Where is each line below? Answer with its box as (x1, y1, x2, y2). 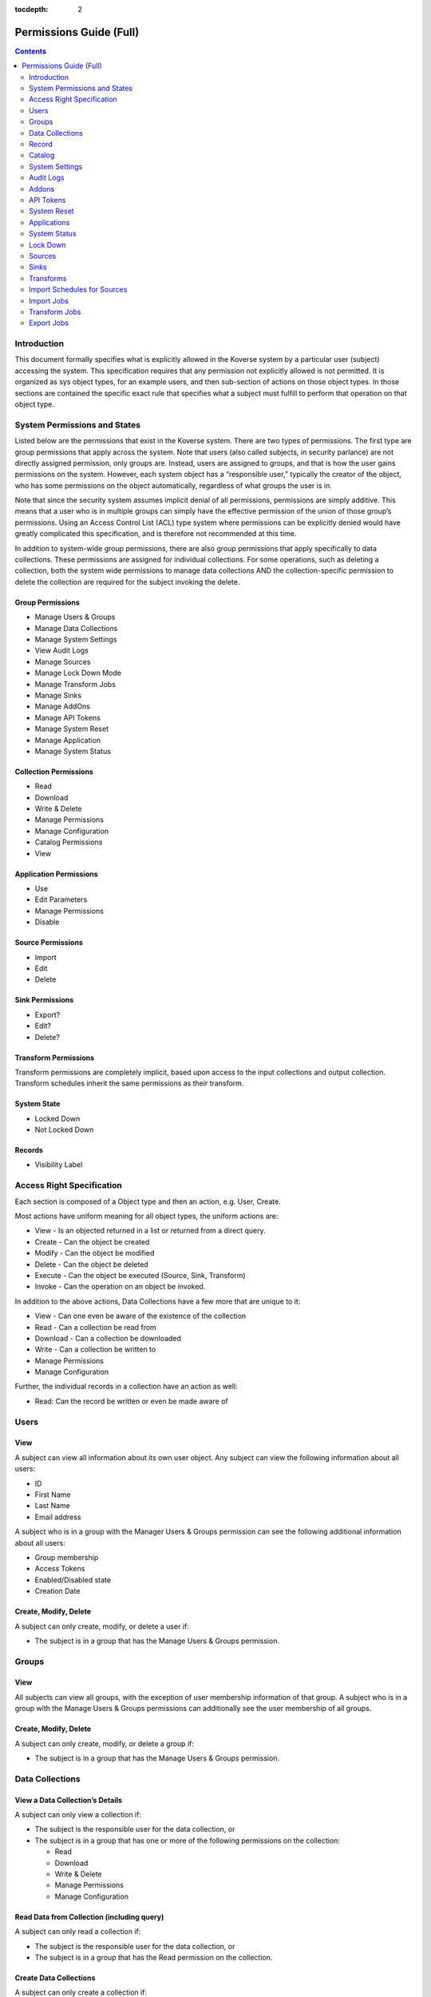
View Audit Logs (34, 645, 89, 655)
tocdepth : (14, 5, 49, 14)
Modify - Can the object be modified (34, 1249, 155, 1258)
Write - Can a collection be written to (34, 1344, 156, 1354)
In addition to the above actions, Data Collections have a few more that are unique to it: (14, 1296, 301, 1306)
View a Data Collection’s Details (14, 1795, 123, 1804)
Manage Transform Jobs (34, 679, 116, 689)
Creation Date (34, 1586, 81, 1596)
